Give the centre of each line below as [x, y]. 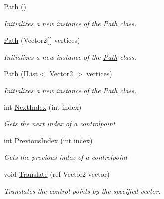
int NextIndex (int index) [43, 107]
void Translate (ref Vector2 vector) [57, 173]
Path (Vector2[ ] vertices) [42, 40]
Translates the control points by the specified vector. [82, 190]
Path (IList [21, 73]
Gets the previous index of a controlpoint [66, 157]
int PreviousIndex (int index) [48, 140]
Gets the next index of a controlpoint [60, 124]
